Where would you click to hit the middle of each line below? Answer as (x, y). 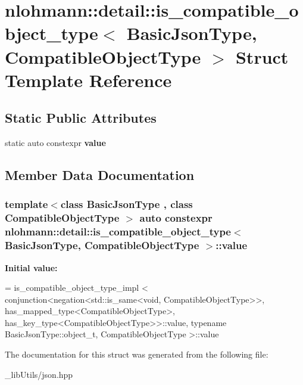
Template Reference (88, 80)
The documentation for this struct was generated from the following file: (137, 354)
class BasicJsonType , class (126, 204)
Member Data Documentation (100, 175)
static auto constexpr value (55, 143)
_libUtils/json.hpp (39, 374)
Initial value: (31, 267)
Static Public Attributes (81, 118)
